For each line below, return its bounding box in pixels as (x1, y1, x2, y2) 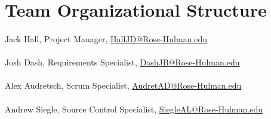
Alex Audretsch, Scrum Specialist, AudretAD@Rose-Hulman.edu (5, 79, 242, 92)
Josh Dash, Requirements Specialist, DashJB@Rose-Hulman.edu (5, 56, 240, 68)
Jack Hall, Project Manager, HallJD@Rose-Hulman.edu (5, 32, 208, 45)
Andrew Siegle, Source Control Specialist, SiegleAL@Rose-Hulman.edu (5, 102, 263, 115)
